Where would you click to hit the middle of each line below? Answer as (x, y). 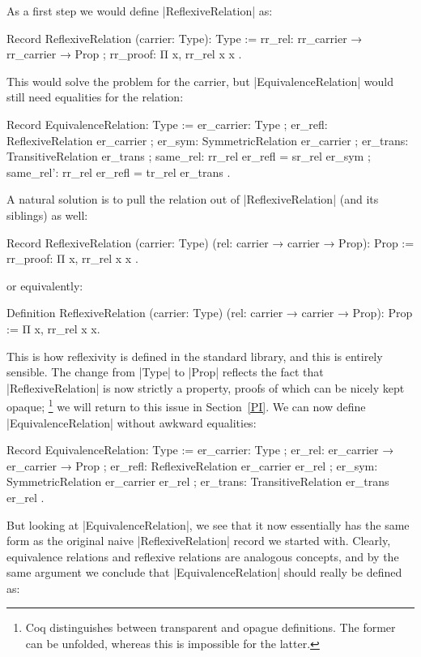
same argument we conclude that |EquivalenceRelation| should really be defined (204, 572)
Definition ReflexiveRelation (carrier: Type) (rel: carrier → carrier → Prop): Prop (210, 313)
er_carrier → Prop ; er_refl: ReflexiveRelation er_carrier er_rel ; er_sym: (192, 465)
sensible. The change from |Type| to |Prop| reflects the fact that (165, 372)
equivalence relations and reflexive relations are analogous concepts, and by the (203, 556)
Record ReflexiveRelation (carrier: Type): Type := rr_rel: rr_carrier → (185, 38)
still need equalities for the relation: (95, 97)
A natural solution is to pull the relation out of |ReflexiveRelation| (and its (193, 199)
